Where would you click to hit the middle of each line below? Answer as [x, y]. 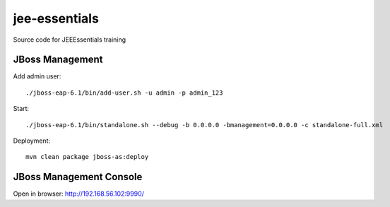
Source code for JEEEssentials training [70, 40]
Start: [21, 109]
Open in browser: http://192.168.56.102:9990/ [79, 194]
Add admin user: [37, 76]
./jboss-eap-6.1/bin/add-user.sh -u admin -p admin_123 [124, 93]
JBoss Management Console [78, 177]
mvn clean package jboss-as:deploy [87, 157]
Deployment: [32, 141]
